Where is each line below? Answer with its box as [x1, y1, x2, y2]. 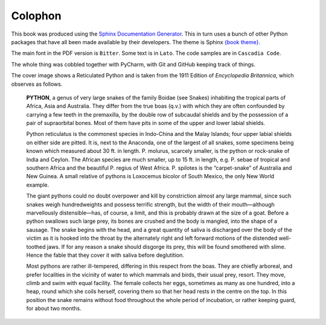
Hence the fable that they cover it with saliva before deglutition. [26, 251, 184, 259]
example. [26, 181, 50, 188]
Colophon [11, 9, 62, 22]
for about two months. [26, 305, 81, 312]
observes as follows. [11, 80, 63, 88]
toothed [26, 243, 46, 250]
